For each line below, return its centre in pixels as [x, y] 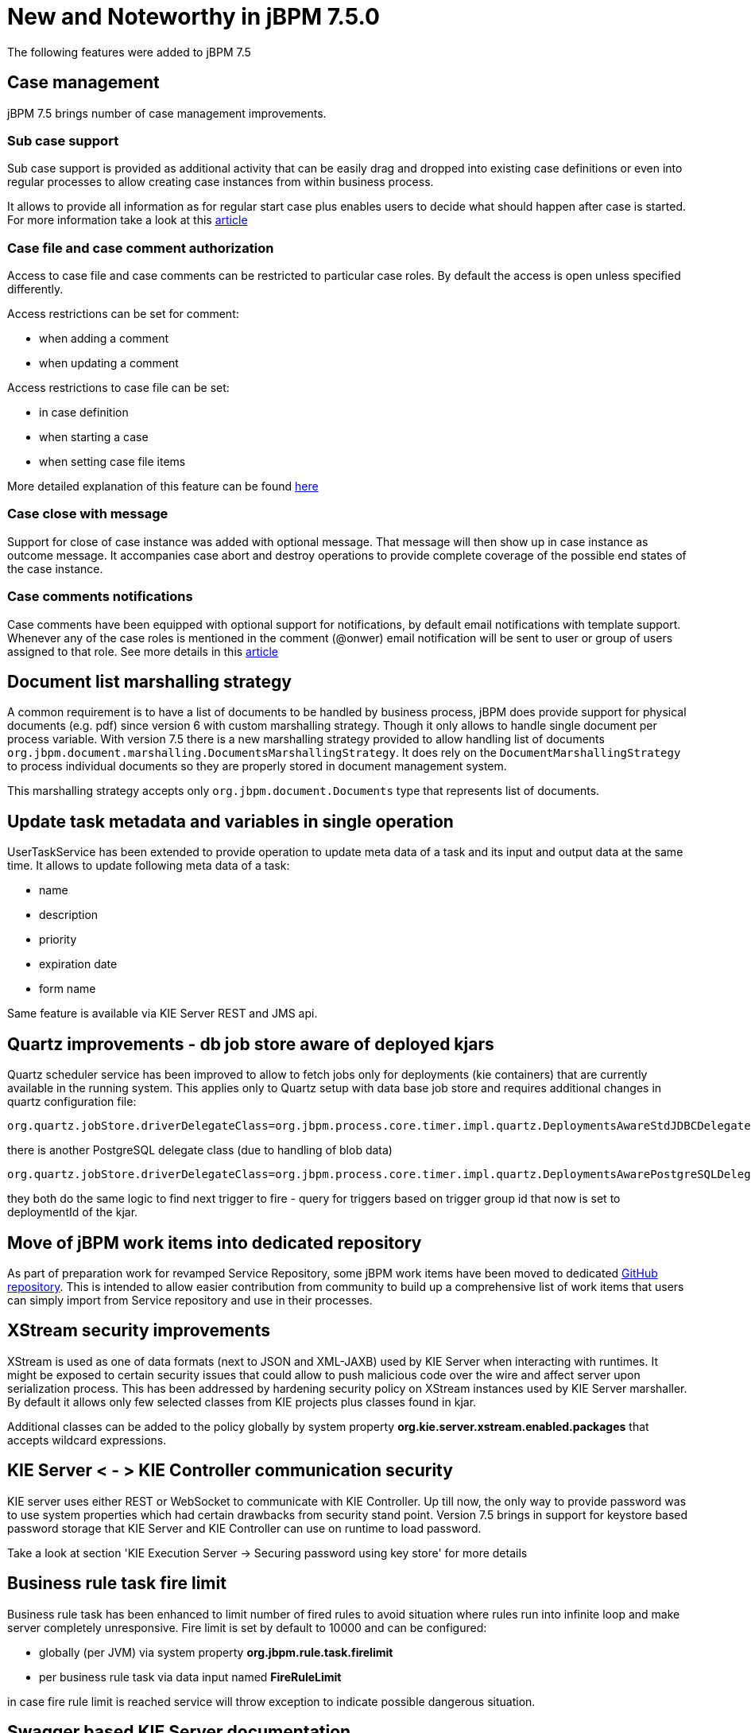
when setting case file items [112, 462]
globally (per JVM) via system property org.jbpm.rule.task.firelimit [216, 1652]
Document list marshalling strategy [149, 682]
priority [58, 940]
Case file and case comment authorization [141, 248]
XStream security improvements [139, 1331]
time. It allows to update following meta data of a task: [149, 866]
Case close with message [88, 514]
